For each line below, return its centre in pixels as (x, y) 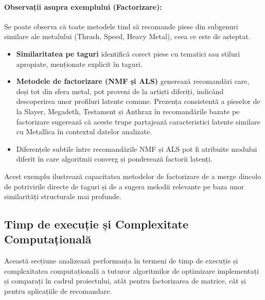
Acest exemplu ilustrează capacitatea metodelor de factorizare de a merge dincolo (133, 176)
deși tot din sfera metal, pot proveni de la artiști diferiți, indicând (120, 91)
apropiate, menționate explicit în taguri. (79, 64)
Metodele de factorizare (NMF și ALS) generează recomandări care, (133, 81)
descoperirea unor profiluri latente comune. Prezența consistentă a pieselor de (138, 101)
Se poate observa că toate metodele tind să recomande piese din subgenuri (121, 26)
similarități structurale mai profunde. (63, 196)
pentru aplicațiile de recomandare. (58, 291)
